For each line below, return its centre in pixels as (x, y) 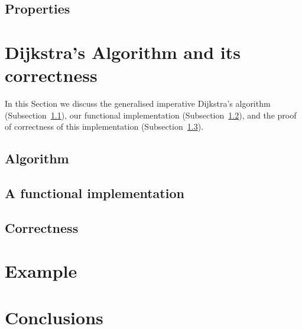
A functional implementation (95, 193)
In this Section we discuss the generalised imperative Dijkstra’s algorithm (138, 103)
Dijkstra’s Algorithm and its (123, 52)
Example (41, 271)
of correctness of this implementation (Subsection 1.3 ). (104, 126)
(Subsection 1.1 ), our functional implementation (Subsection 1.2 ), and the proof (151, 115)
